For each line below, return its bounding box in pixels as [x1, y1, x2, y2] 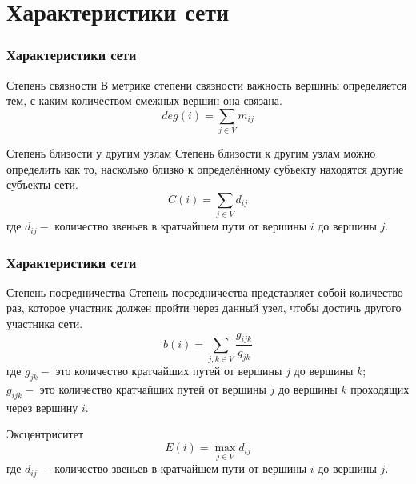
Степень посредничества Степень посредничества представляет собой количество [6, 283, 403, 300]
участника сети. [6, 315, 83, 332]
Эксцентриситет [6, 426, 84, 442]
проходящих [350, 381, 410, 398]
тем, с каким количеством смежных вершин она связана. [6, 92, 282, 109]
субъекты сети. [6, 176, 78, 193]
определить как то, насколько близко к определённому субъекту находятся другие [6, 160, 404, 177]
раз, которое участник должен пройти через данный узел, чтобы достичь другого [6, 299, 402, 316]
